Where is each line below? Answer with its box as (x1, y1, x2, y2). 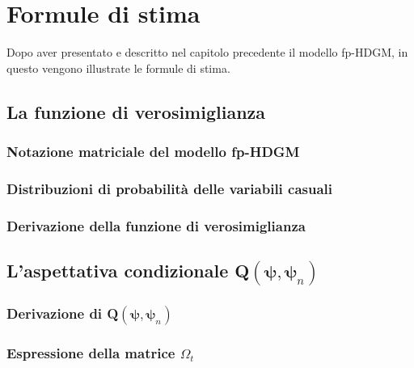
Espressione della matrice (6, 343, 175, 363)
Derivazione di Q (6, 303, 119, 324)
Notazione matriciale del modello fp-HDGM (6, 142, 300, 162)
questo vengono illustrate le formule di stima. (6, 59, 230, 76)
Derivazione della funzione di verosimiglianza (6, 215, 306, 235)
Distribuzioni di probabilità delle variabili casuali (6, 178, 333, 198)
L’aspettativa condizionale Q (6, 258, 250, 283)
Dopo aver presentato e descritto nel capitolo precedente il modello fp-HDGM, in (6, 44, 408, 61)
